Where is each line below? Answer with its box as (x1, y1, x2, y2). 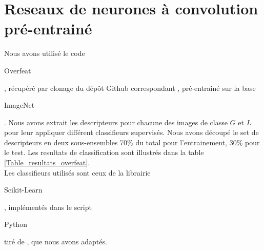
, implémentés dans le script (4, 201, 92, 212)
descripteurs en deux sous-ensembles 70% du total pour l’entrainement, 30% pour (4, 137, 260, 147)
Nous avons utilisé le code (4, 48, 85, 59)
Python (4, 219, 27, 229)
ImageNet (4, 100, 35, 110)
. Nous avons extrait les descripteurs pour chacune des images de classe (4, 117, 228, 127)
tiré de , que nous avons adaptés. (4, 236, 107, 247)
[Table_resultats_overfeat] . (4, 157, 90, 168)
